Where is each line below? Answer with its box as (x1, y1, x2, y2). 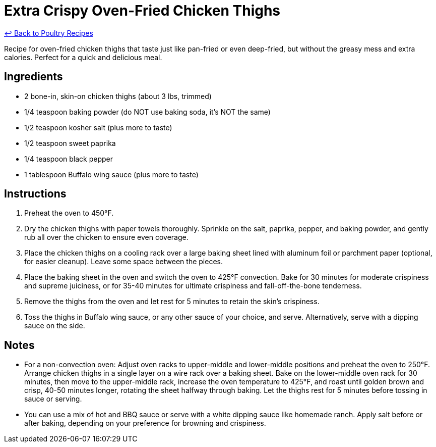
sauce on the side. (24, 321, 85, 330)
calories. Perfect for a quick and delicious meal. (4, 53, 162, 62)
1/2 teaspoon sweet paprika (24, 138, 116, 147)
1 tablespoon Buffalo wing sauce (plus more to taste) (24, 170, 199, 179)
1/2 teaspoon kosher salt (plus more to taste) (24, 123, 172, 132)
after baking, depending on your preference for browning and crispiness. (24, 419, 266, 428)
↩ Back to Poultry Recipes (4, 28, 93, 37)
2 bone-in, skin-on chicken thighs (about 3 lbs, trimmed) (24, 91, 212, 101)
